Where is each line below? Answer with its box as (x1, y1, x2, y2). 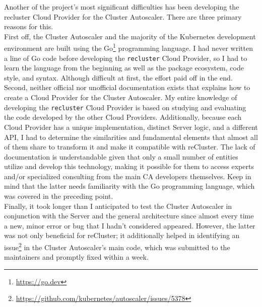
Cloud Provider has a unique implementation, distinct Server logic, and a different (4, 121, 258, 132)
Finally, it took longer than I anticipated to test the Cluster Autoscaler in (4, 200, 232, 211)
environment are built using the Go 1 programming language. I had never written (4, 41, 253, 53)
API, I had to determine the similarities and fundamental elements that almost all (4, 131, 258, 142)
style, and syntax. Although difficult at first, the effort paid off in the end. (4, 72, 233, 83)
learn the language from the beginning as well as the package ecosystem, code (4, 62, 244, 73)
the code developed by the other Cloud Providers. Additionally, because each (4, 112, 242, 122)
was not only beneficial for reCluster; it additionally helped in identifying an (4, 230, 240, 241)
